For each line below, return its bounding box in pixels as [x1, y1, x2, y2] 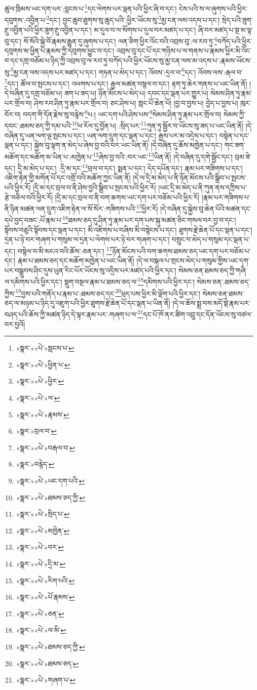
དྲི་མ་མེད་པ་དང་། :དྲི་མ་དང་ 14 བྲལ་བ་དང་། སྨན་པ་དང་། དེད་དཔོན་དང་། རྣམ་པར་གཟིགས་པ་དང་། [17, 162, 243, 173]
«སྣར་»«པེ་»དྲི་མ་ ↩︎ [16, 558, 66, 568]
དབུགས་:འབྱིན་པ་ [4, 14, 47, 25]
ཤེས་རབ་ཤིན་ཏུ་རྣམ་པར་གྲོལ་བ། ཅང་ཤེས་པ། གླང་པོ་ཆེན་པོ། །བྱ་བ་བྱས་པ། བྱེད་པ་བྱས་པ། [34, 97, 238, 108]
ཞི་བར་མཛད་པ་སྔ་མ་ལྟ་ [198, 24, 253, 35]
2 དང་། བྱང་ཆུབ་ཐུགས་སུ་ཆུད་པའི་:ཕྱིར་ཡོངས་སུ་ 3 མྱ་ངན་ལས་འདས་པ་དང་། [46, 13, 220, 25]
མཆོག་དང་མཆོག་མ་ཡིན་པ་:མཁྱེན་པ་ [4, 151, 93, 162]
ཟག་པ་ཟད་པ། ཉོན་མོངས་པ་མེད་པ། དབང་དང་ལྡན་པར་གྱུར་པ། [64, 88, 208, 98]
